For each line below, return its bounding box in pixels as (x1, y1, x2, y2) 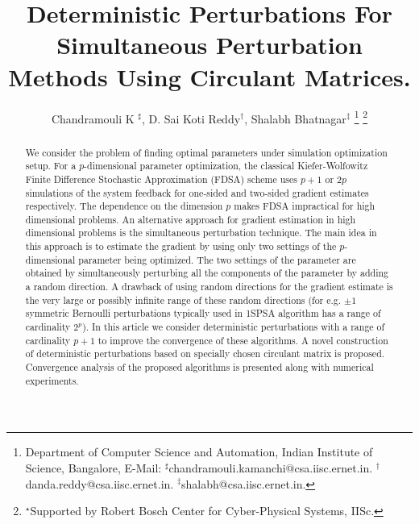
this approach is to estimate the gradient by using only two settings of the (25, 239, 337, 253)
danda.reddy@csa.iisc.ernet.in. (25, 475, 174, 492)
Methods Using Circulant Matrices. (8, 60, 411, 93)
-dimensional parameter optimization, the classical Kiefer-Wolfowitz (84, 159, 368, 173)
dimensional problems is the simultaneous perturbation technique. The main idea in (25, 226, 377, 239)
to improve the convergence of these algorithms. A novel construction (97, 333, 388, 347)
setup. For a (25, 159, 77, 173)
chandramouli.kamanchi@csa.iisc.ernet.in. (168, 459, 373, 476)
